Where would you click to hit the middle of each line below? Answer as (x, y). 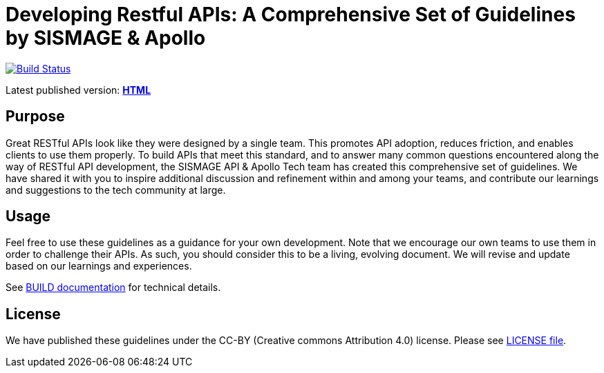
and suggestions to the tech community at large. (116, 190)
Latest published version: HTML (78, 90)
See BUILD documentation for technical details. (113, 288)
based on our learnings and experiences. (99, 266)
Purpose (35, 117)
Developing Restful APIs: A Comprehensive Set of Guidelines (291, 14)
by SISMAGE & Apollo (106, 38)
